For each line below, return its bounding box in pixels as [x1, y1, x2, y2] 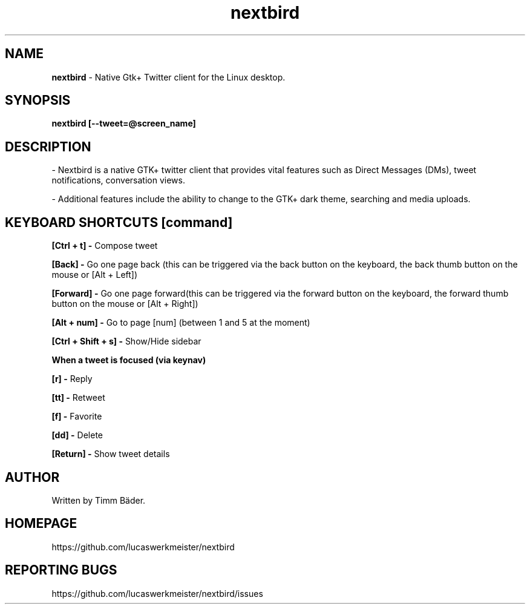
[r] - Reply [51, 374, 93, 384]
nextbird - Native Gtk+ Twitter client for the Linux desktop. [51, 71, 286, 82]
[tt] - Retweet [51, 392, 105, 403]
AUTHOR [5, 469, 60, 485]
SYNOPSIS [5, 93, 71, 108]
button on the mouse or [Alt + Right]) [51, 298, 198, 309]
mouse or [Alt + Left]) [51, 269, 138, 280]
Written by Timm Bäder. [51, 495, 146, 505]
